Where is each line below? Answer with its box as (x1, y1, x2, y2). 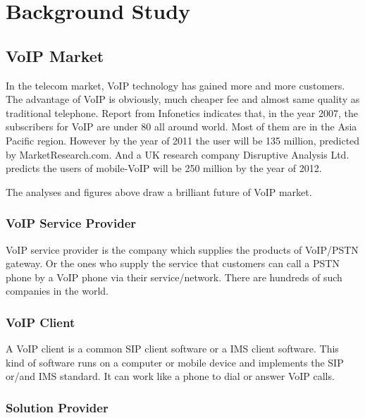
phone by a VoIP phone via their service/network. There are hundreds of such (6, 269, 342, 284)
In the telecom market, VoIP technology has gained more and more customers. (6, 78, 345, 92)
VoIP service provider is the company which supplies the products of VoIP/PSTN (6, 242, 359, 257)
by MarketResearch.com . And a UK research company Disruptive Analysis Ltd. (6, 147, 349, 161)
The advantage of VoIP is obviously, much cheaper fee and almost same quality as (6, 92, 360, 106)
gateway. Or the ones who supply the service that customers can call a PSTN (6, 256, 340, 271)
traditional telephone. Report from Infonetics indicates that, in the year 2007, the (6, 105, 358, 120)
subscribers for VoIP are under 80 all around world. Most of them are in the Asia (6, 119, 357, 134)
